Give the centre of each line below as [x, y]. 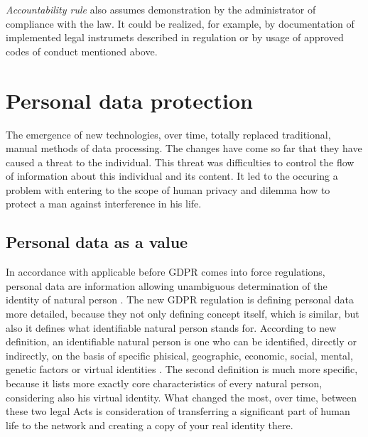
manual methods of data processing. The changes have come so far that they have [184, 148]
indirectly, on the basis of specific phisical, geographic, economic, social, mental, [179, 355]
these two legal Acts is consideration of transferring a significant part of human [178, 411]
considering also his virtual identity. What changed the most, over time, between [181, 397]
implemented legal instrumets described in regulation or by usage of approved [175, 37]
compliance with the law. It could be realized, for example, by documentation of [180, 23]
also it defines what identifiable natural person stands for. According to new [171, 327]
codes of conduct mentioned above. [82, 51]
